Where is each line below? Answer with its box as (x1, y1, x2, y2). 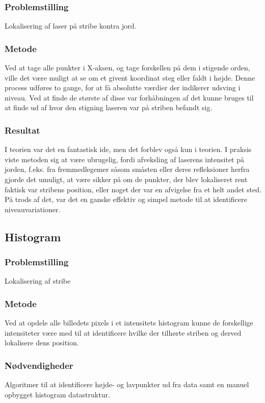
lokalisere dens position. (5, 337, 79, 348)
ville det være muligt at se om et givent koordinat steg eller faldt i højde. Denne (5, 72, 255, 83)
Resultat (5, 123, 40, 136)
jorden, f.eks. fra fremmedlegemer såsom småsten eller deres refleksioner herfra (5, 164, 250, 174)
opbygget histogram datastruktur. (5, 389, 110, 399)
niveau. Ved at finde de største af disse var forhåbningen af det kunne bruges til (5, 92, 254, 103)
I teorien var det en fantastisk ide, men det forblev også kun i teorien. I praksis (5, 144, 252, 155)
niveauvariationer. (5, 204, 61, 214)
